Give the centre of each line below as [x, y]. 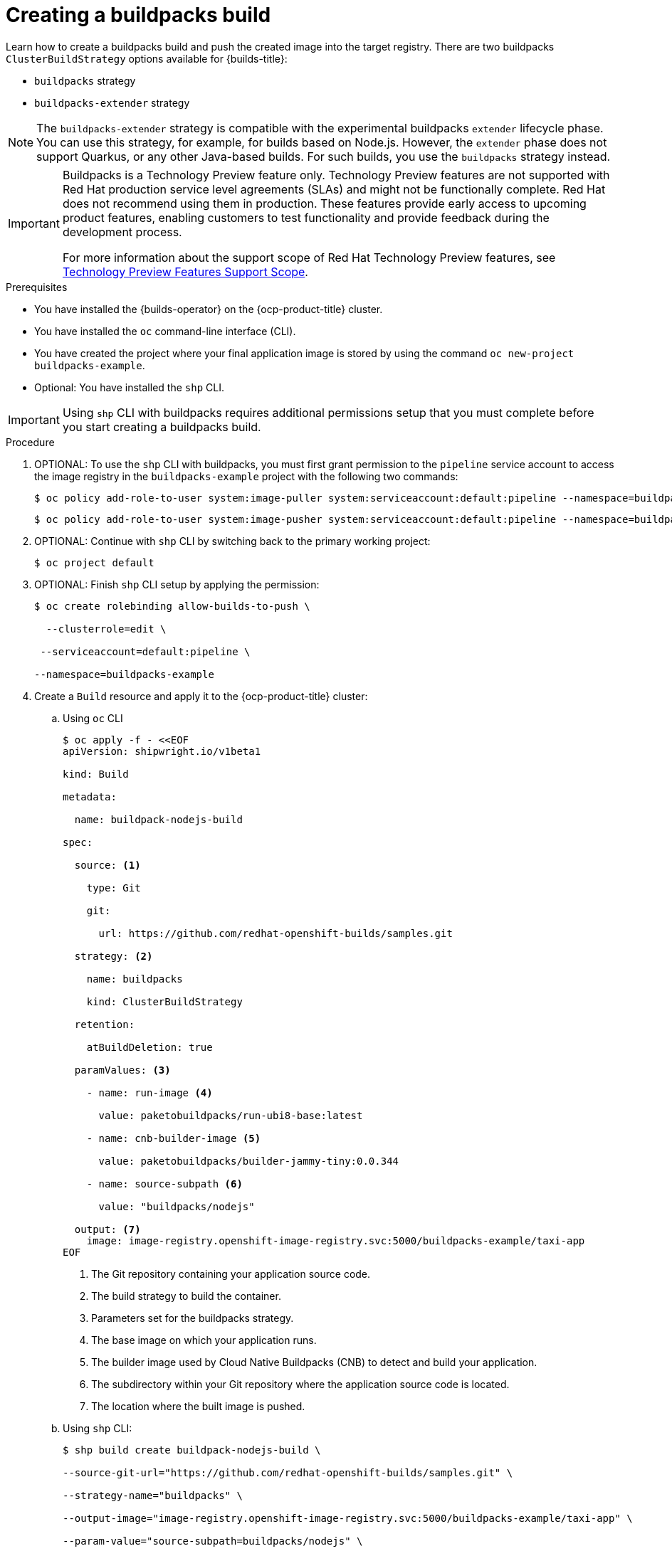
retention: [105, 1024]
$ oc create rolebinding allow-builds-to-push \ [172, 606]
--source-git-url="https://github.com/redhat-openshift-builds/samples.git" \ [288, 1472]
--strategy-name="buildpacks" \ [153, 1495]
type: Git [114, 888]
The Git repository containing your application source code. [231, 1274]
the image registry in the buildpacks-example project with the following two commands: [246, 476]
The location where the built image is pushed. [198, 1406]
